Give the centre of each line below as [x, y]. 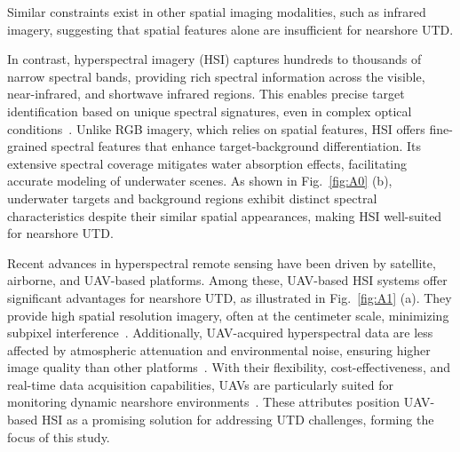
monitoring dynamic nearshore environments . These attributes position [204, 402]
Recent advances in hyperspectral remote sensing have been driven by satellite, [222, 262]
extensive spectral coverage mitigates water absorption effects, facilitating [207, 163]
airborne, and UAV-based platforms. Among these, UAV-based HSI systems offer [227, 280]
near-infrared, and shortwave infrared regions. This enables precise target [206, 94]
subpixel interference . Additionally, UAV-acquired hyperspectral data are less [220, 333]
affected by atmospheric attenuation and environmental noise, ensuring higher [219, 349]
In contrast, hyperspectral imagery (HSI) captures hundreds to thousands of [214, 59]
